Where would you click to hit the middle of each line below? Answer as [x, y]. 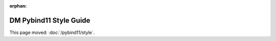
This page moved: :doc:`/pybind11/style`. [52, 32]
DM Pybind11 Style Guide [50, 20]
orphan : [18, 6]
